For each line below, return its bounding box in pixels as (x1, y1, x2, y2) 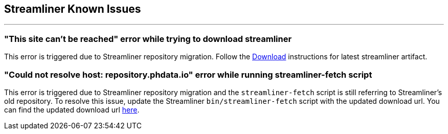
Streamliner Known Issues (4, 3, 141, 15)
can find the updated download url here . (4, 105, 140, 114)
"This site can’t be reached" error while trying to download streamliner (4, 33, 292, 44)
